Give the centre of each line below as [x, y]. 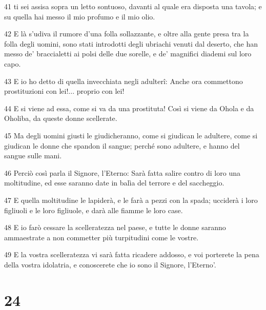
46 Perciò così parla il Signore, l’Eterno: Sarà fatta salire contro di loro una [122, 172]
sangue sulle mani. [33, 156]
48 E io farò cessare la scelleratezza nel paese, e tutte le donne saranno [115, 227]
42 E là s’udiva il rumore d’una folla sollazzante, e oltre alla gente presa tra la [127, 34]
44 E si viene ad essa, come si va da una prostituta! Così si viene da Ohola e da [129, 108]
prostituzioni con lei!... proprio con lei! [64, 91]
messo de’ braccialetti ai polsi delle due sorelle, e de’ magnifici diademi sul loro [128, 54]
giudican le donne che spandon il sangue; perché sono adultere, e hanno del [122, 145]
